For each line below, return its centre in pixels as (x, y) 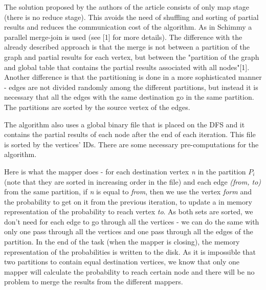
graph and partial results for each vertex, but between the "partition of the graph (132, 57)
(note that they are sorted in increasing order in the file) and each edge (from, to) (133, 181)
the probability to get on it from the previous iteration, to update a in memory (128, 201)
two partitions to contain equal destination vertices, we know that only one (122, 262)
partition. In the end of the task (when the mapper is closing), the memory (122, 242)
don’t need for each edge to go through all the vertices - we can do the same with (132, 221)
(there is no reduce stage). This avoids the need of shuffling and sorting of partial (131, 17)
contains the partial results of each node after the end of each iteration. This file (130, 134)
